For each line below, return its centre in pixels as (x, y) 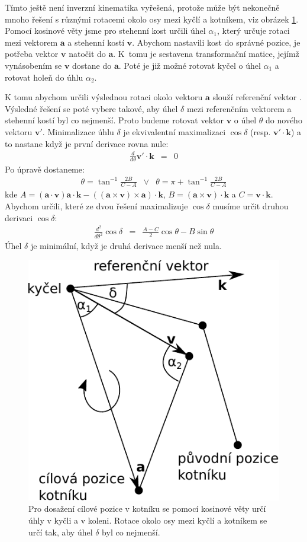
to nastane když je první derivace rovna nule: (87, 143)
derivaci (19, 217)
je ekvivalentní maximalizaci (174, 131)
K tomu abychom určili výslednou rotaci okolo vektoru (104, 97)
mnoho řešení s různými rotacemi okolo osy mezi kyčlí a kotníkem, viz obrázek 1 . (152, 19)
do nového (284, 120)
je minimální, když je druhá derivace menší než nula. (126, 246)
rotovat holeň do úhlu (44, 77)
